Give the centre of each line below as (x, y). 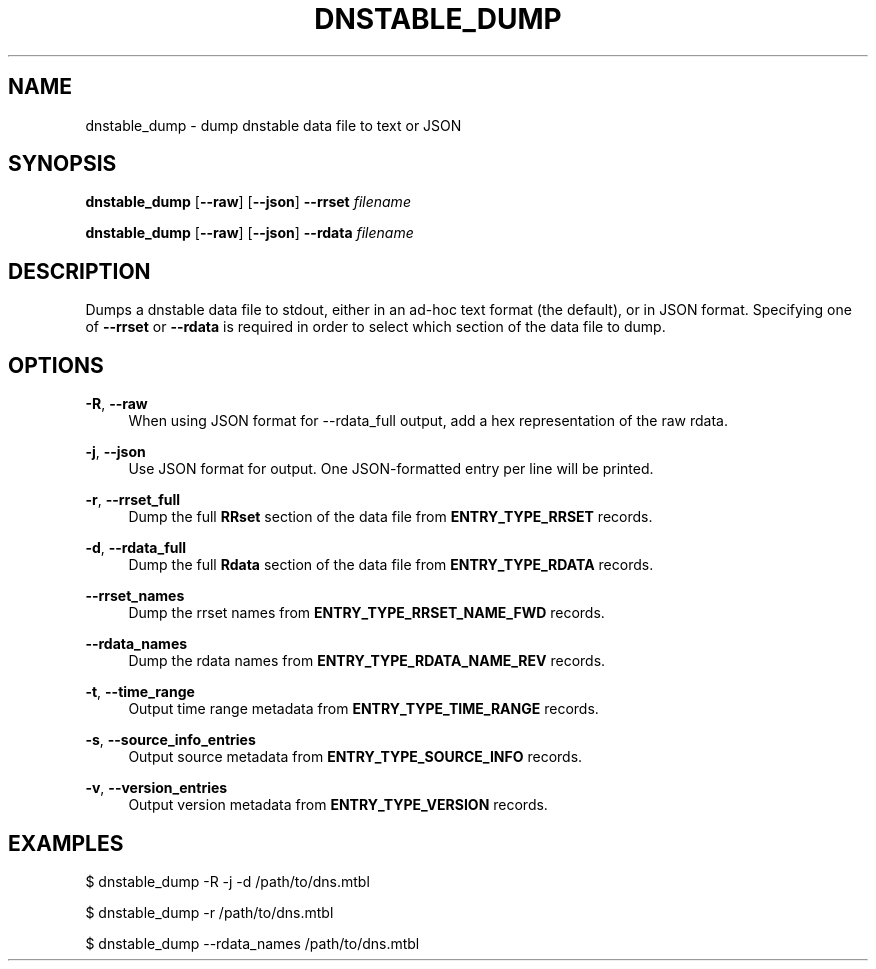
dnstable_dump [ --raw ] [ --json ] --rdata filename (249, 233)
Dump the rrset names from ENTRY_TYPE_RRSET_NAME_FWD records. (366, 613)
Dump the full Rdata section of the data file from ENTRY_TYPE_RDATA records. (391, 565)
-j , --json (115, 452)
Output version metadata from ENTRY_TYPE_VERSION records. (338, 805)
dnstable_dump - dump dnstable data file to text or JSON (273, 125)
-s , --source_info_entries (170, 740)
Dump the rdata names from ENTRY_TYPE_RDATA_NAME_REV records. (367, 661)
